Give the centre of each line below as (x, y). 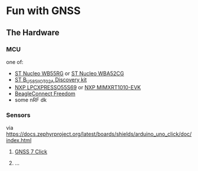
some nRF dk (31, 100)
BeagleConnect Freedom (45, 93)
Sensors (18, 115)
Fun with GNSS (43, 11)
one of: (15, 62)
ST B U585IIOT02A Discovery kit (51, 80)
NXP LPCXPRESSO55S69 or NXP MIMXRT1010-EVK (78, 87)
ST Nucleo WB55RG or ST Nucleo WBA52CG (69, 73)
